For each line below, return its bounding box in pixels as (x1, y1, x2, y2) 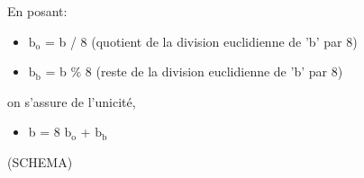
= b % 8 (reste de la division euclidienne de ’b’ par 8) (45, 62, 343, 81)
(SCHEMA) (7, 152, 73, 171)
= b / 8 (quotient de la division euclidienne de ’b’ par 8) (44, 31, 358, 50)
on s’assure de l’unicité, (7, 92, 136, 111)
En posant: (7, 2, 68, 20)
